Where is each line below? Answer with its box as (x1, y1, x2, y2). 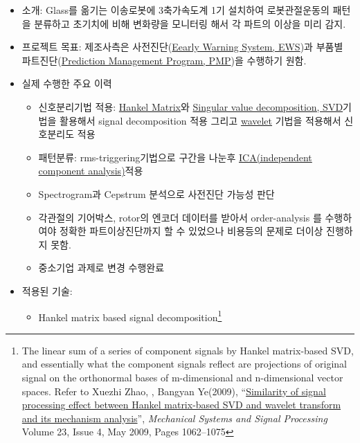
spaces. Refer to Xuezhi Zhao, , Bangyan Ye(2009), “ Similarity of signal (21, 383, 326, 398)
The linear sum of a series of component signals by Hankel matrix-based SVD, (21, 343, 354, 357)
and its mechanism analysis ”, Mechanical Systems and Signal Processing (21, 410, 327, 425)
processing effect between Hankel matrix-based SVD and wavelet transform (21, 397, 341, 412)
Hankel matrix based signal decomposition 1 (38, 307, 222, 324)
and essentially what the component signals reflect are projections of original (21, 356, 347, 371)
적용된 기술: (21, 283, 73, 298)
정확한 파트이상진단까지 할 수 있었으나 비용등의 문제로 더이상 (60, 224, 323, 238)
